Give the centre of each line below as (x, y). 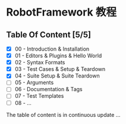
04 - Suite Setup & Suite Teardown (57, 76)
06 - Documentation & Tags (48, 89)
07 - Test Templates (39, 96)
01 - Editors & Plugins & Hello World (58, 56)
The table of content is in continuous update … (63, 114)
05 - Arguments (34, 83)
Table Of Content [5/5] (48, 34)
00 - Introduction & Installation (52, 49)
